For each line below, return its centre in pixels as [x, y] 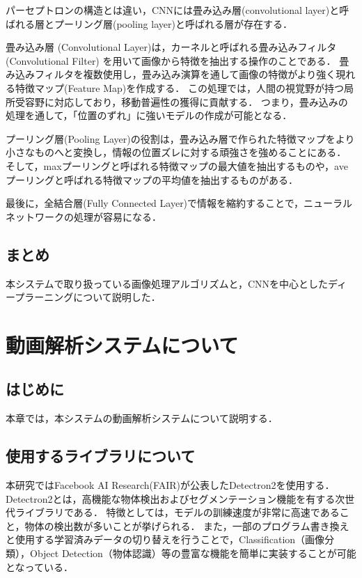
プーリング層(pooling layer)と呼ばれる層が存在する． [173, 23]
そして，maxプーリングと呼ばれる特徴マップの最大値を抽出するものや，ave [177, 165]
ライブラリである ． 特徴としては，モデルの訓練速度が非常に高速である [177, 512]
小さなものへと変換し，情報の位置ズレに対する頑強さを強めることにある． [176, 152]
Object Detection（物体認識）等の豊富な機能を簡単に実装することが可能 [193, 553]
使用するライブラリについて [101, 456]
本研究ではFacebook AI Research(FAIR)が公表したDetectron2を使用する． [170, 485]
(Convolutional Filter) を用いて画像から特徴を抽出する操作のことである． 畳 [178, 60]
